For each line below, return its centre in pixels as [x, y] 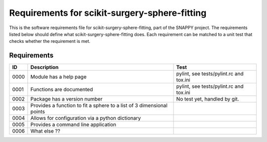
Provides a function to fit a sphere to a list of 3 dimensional [99, 106]
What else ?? [45, 131]
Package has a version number [67, 99]
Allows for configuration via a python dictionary [86, 118]
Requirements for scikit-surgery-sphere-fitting [108, 13]
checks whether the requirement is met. [50, 41]
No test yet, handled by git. [208, 99]
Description [44, 68]
